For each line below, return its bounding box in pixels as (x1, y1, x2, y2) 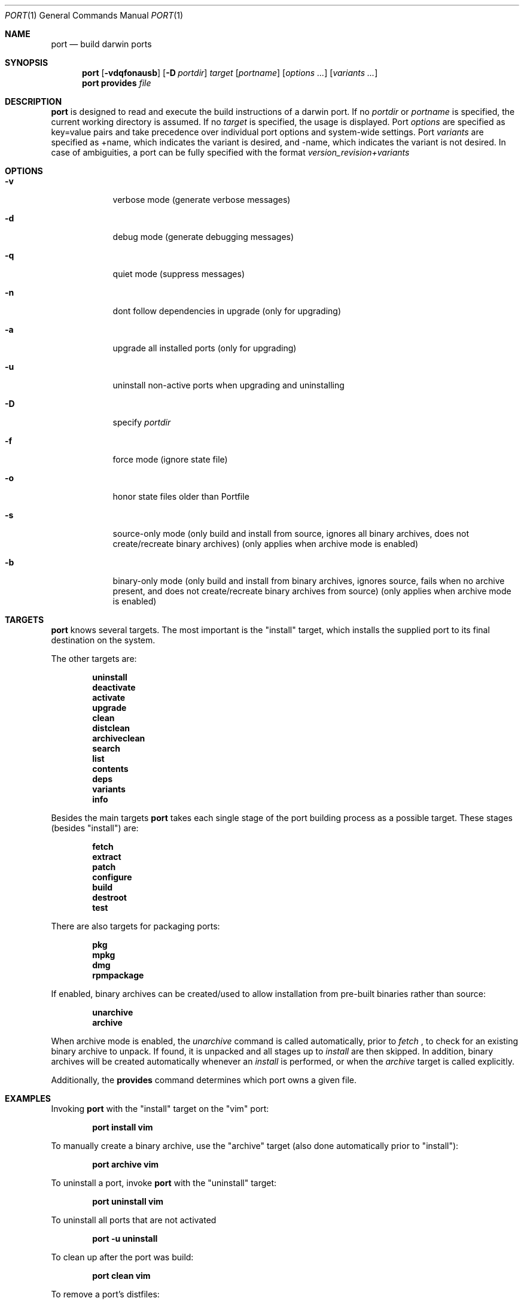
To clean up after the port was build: (51, 1252, 194, 1262)
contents (92, 764, 129, 774)
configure (92, 872, 132, 882)
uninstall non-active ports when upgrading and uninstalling (112, 380, 345, 390)
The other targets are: (51, 653, 137, 664)
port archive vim (92, 1159, 159, 1169)
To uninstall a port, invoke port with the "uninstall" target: (51, 1178, 277, 1188)
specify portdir (112, 417, 171, 427)
